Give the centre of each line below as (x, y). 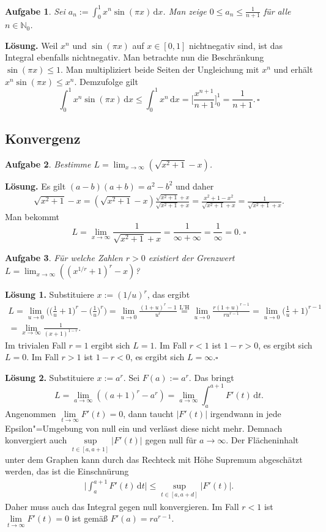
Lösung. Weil (31, 45)
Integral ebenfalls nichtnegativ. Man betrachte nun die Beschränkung (135, 57)
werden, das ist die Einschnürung (67, 471)
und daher (195, 186)
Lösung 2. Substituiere (50, 377)
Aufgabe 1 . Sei (35, 11)
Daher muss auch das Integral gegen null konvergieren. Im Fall (122, 506)
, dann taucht (148, 413)
